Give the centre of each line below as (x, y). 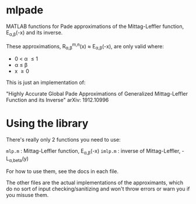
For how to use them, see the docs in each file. (62, 171)
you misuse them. (27, 195)
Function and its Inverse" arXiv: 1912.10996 (57, 100)
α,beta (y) (19, 159)
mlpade (25, 10)
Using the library (47, 124)
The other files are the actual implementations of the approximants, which (95, 182)
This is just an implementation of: (46, 83)
